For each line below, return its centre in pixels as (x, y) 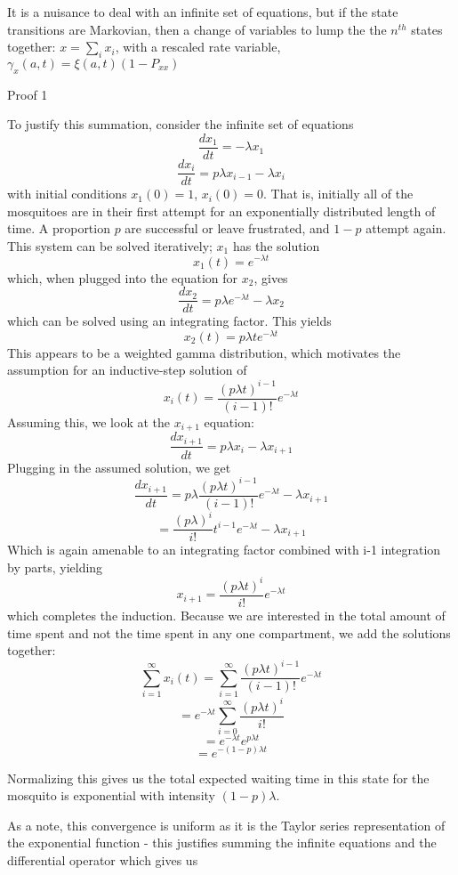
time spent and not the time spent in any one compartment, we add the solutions (229, 632)
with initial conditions (67, 194)
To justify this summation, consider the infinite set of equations (181, 124)
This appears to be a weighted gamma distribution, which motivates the (204, 352)
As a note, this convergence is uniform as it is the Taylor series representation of (226, 825)
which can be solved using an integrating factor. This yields (169, 321)
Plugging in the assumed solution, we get (119, 467)
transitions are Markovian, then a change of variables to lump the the (197, 29)
